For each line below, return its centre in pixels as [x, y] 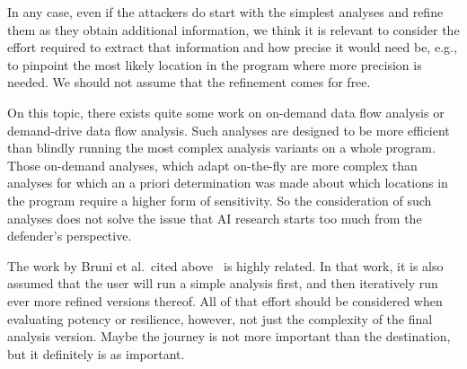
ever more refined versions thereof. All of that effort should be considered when [225, 300]
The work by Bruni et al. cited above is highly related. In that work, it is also [225, 265]
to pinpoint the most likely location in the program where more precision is [215, 64]
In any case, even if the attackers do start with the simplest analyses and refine [225, 12]
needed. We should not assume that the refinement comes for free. [189, 82]
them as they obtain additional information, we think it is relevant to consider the [233, 29]
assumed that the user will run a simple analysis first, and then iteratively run [223, 283]
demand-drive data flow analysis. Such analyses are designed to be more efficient [229, 130]
